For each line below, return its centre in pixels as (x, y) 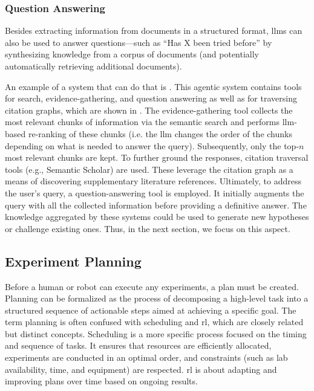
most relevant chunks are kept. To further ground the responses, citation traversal (157, 157)
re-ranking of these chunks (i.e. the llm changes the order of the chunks (160, 133)
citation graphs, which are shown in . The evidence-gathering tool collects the (149, 110)
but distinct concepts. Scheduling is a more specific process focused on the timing (156, 333)
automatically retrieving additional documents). (93, 66)
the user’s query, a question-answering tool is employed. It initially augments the (155, 192)
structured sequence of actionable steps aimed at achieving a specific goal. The (151, 310)
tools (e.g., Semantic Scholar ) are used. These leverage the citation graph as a (149, 169)
